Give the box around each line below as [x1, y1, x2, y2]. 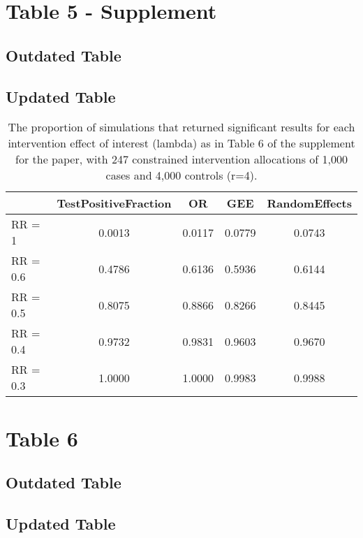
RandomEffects [267, 195, 352, 212]
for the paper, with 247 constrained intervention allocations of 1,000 [15, 151, 348, 168]
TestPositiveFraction [57, 195, 172, 212]
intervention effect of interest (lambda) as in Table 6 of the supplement [8, 135, 355, 152]
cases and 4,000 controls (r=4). [105, 167, 258, 184]
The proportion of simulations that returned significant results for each [8, 119, 355, 136]
